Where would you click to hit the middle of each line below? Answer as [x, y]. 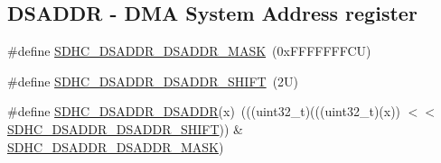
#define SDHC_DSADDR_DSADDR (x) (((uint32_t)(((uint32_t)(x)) [204, 111]
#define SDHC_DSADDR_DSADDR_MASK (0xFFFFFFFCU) [189, 51]
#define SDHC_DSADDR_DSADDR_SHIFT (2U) [153, 81]
